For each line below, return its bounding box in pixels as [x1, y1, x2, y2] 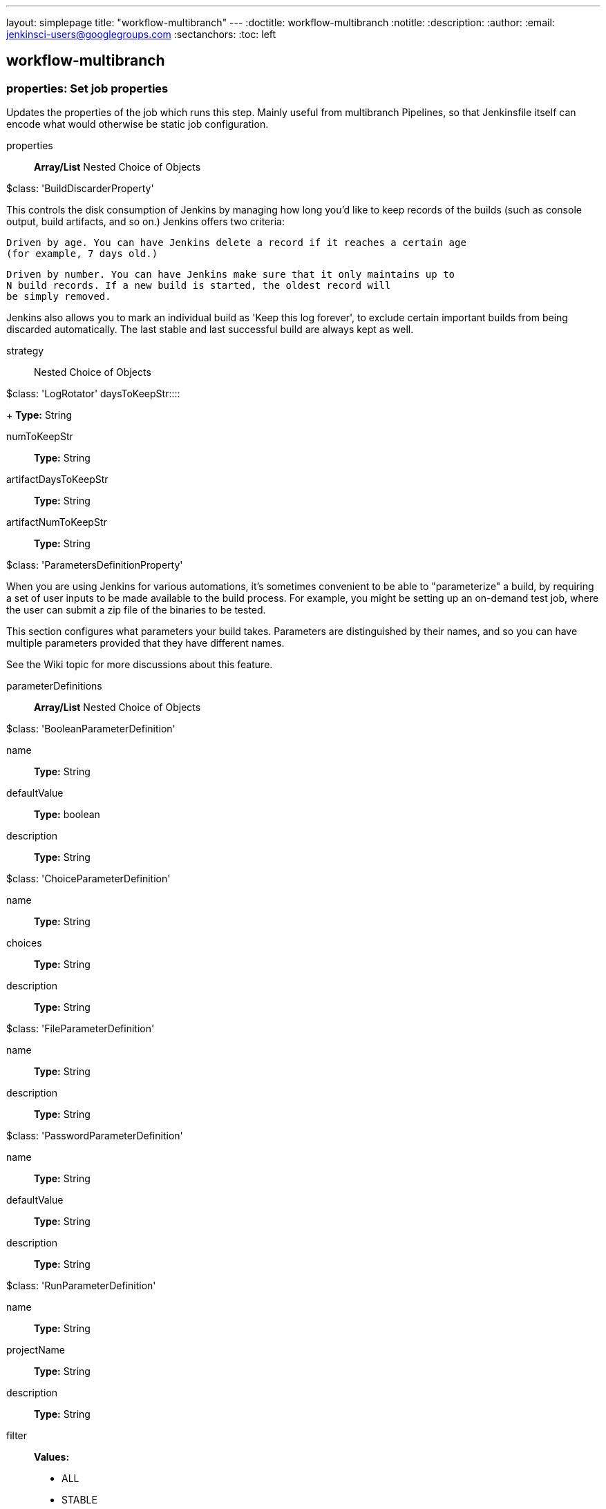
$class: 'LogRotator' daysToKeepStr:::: [6, 388, 180, 400]
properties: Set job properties [6, 81, 169, 95]
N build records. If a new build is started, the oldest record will [6, 280, 391, 292]
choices [6, 937, 42, 949]
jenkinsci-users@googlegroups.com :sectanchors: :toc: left [6, 28, 276, 40]
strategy [6, 345, 44, 357]
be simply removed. [6, 291, 111, 303]
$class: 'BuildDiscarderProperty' [6, 182, 154, 195]
